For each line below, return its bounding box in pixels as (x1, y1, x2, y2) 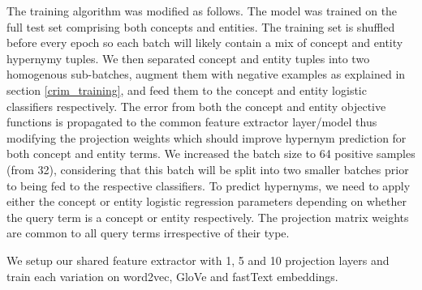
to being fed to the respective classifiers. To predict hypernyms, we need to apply (6, 177, 411, 194)
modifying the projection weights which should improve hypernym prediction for (6, 129, 407, 146)
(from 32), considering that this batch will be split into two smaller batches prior (6, 160, 409, 177)
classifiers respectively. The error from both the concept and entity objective (6, 97, 386, 114)
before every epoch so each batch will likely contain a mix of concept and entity (6, 34, 403, 51)
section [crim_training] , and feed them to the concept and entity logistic (6, 81, 367, 98)
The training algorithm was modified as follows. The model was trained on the (6, 2, 398, 19)
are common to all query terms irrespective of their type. (6, 224, 290, 241)
